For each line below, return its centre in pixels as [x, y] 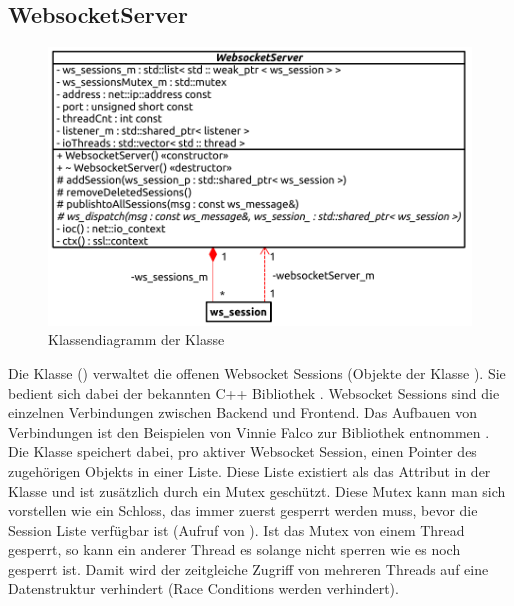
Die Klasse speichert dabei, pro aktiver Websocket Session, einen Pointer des [242, 451]
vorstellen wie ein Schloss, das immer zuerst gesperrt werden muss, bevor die [243, 510]
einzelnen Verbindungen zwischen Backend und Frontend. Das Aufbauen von [243, 412]
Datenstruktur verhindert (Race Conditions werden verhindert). [203, 588]
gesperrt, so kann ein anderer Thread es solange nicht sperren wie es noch [234, 549]
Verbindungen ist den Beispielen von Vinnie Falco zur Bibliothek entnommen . [249, 431]
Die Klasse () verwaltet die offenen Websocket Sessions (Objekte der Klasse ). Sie [257, 372]
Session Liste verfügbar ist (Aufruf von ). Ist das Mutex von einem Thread [236, 529]
